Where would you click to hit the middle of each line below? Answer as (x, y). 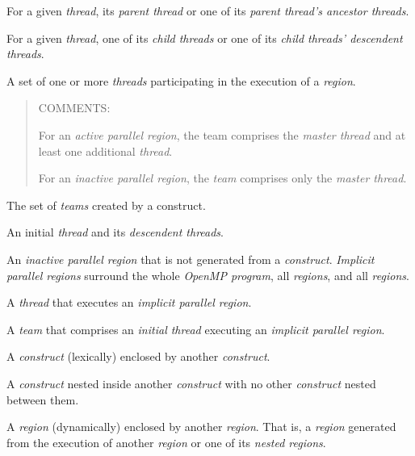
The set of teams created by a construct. (106, 205)
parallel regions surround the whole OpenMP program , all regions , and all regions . (208, 275)
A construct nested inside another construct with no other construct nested (191, 383)
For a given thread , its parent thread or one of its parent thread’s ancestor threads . (208, 10)
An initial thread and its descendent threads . (115, 232)
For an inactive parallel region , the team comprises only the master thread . (222, 178)
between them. (43, 399)
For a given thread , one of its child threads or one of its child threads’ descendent (205, 38)
